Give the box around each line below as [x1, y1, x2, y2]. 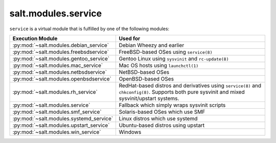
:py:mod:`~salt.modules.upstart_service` [12, 121, 110, 129]
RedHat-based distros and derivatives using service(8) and [119, 82, 262, 89]
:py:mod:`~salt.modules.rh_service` [12, 88, 98, 95]
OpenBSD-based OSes [119, 75, 174, 82]
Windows [119, 128, 142, 135]
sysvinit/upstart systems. [119, 95, 179, 102]
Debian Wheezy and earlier [119, 42, 185, 49]
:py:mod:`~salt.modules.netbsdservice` [12, 68, 107, 75]
